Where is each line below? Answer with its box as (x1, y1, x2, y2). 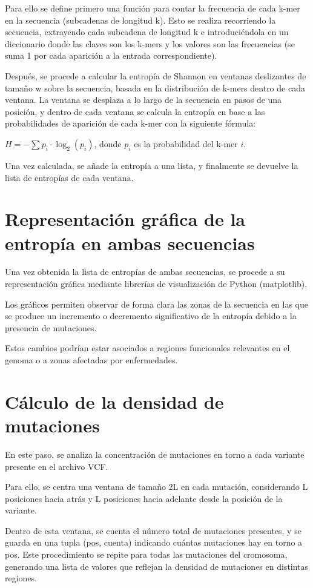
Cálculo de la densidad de (5, 389, 224, 414)
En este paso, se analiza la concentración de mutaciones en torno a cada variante (5, 448, 305, 460)
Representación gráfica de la (5, 206, 245, 231)
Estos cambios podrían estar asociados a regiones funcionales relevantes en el (5, 342, 290, 354)
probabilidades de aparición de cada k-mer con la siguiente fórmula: (5, 117, 256, 130)
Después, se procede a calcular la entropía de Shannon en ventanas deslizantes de (5, 69, 306, 82)
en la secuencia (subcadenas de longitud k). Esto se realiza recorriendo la (5, 13, 276, 26)
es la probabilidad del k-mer (134, 137, 238, 150)
